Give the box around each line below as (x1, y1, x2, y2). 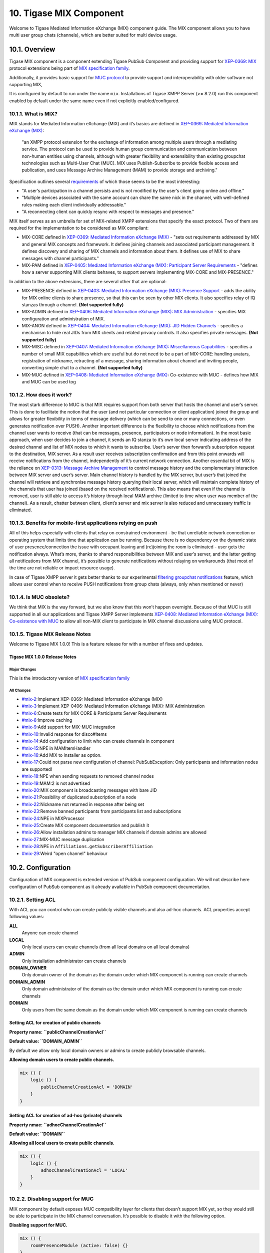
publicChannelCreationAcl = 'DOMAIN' (40, 1084, 133, 1090)
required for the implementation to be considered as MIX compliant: (9, 225, 149, 231)
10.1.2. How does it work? (9, 391, 72, 398)
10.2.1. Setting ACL (9, 896, 56, 903)
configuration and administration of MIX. (21, 316, 105, 322)
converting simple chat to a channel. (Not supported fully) (21, 365, 142, 371)
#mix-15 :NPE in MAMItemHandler (21, 745, 91, 751)
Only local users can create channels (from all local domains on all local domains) (21, 944, 190, 950)
